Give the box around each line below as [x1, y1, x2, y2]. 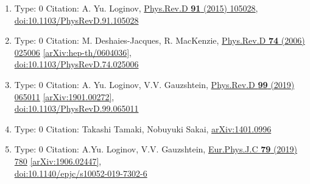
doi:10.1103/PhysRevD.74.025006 [14, 58, 139, 70]
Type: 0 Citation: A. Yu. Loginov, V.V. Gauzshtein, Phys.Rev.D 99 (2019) [14, 78, 295, 90]
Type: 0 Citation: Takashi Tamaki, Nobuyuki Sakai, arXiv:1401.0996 [14, 122, 272, 135]
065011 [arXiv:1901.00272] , [14, 90, 114, 103]
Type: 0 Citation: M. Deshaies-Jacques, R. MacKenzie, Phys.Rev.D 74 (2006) [14, 34, 305, 47]
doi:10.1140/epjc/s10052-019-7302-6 [14, 166, 147, 179]
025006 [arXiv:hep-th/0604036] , [14, 46, 132, 58]
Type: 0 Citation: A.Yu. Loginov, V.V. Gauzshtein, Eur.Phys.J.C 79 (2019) [14, 143, 297, 155]
